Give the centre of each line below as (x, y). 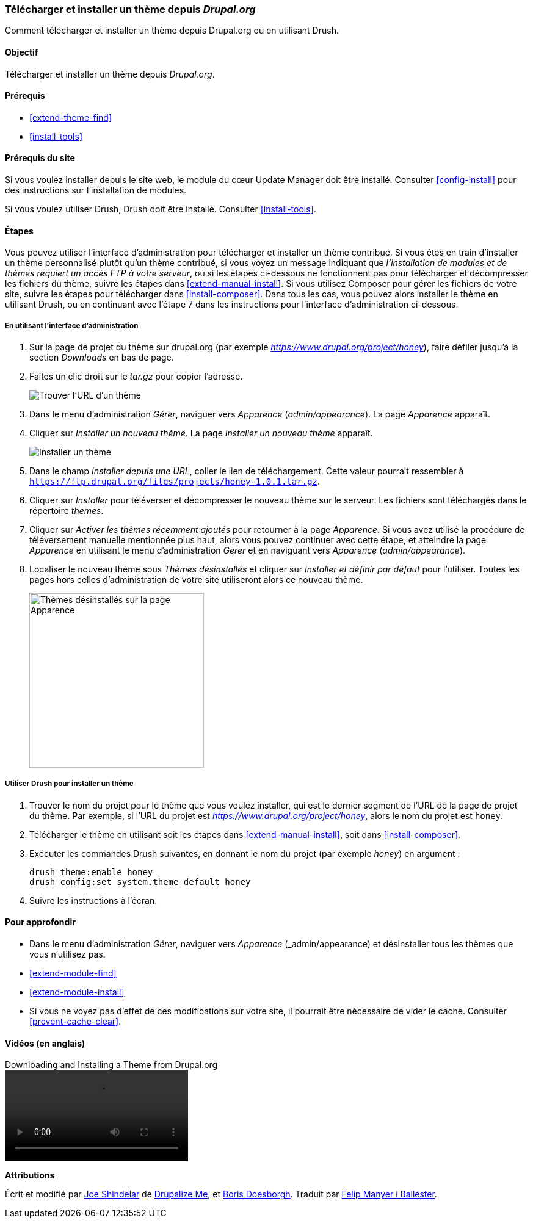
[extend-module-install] (77, 992)
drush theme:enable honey (91, 872)
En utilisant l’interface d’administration (72, 326)
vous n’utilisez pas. (67, 954)
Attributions (30, 1175)
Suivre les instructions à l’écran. (93, 900)
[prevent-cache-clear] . (75, 1022)
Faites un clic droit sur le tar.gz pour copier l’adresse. (136, 377)
